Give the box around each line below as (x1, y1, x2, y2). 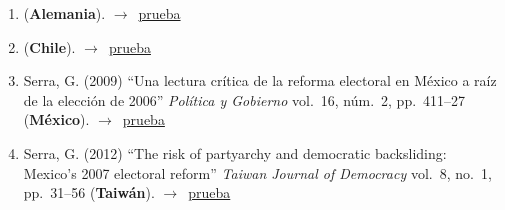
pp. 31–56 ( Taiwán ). (23, 182, 155, 203)
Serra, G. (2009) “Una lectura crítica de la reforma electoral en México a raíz (23, 70, 497, 91)
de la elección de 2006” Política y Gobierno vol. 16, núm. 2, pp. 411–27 (23, 89, 466, 110)
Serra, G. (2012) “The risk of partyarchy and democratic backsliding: (23, 142, 447, 163)
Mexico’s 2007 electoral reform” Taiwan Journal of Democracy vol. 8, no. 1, (23, 162, 492, 183)
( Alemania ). (23, 3, 106, 23)
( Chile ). (23, 36, 76, 57)
